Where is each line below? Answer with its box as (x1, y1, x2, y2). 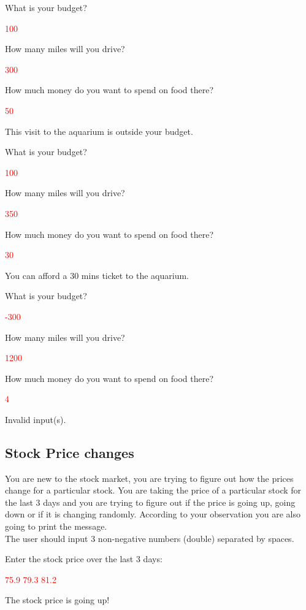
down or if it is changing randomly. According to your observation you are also (5, 508, 300, 520)
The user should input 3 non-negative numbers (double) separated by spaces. (5, 532, 294, 544)
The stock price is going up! (5, 593, 110, 606)
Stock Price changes (5, 443, 134, 462)
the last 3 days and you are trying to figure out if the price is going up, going (5, 495, 296, 508)
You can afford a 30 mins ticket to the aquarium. (5, 269, 189, 281)
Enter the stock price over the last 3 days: (5, 552, 163, 565)
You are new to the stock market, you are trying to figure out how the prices (5, 471, 294, 484)
